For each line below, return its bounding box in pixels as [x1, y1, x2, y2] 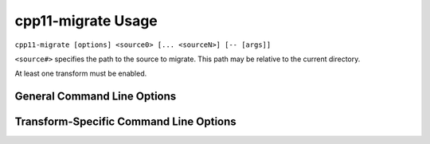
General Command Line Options [14, 90, 177, 103]
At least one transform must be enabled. [14, 68, 147, 79]
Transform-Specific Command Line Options [14, 115, 236, 129]
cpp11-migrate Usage [14, 12, 158, 29]
